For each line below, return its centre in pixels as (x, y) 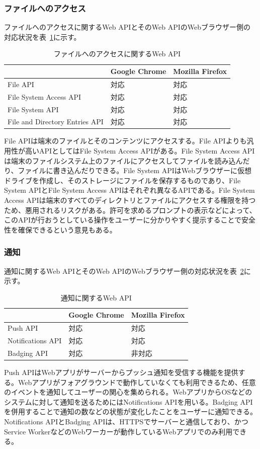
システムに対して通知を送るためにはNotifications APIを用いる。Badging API (128, 401)
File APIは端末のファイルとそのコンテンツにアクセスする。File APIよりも (125, 141)
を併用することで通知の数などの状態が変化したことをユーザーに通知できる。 (131, 411)
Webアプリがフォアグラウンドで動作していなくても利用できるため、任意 (137, 382)
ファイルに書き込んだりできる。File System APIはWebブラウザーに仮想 (135, 170)
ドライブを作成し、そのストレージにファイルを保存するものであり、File (122, 180)
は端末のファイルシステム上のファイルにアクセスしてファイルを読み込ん (123, 160)
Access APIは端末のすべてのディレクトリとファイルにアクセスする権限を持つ (130, 200)
